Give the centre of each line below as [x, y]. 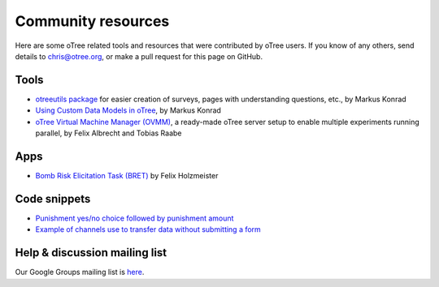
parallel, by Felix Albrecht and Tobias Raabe [109, 133]
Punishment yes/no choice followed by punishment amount [135, 218]
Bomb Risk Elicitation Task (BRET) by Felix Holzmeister [127, 175]
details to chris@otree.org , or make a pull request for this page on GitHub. [139, 56]
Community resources [92, 21]
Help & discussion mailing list [91, 253]
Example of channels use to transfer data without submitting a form [148, 229]
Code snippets [53, 199]
